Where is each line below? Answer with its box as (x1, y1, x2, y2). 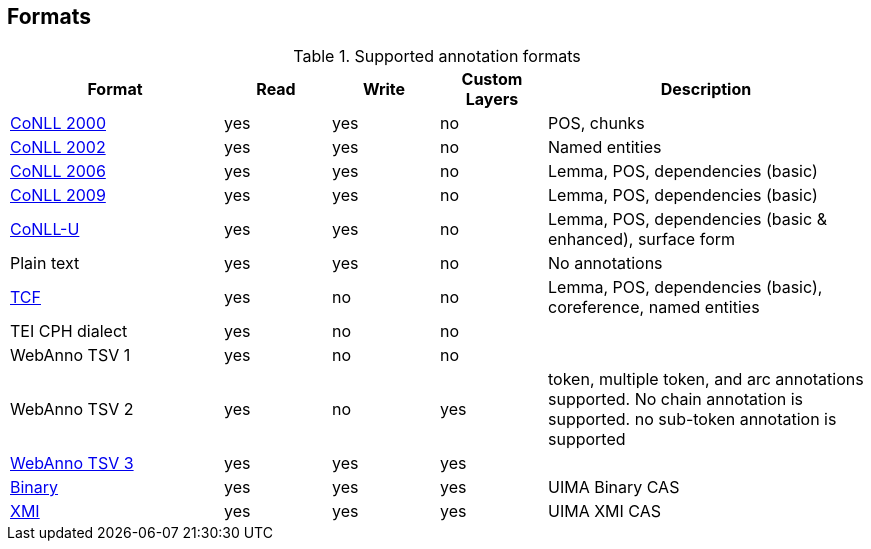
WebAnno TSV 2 (10, 399, 134, 420)
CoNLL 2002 (10, 137, 106, 158)
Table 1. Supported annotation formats (293, 46, 581, 67)
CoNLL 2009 (10, 185, 106, 206)
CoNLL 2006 (10, 161, 106, 182)
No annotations (548, 253, 663, 274)
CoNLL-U (10, 219, 80, 240)
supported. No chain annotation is (548, 389, 803, 410)
